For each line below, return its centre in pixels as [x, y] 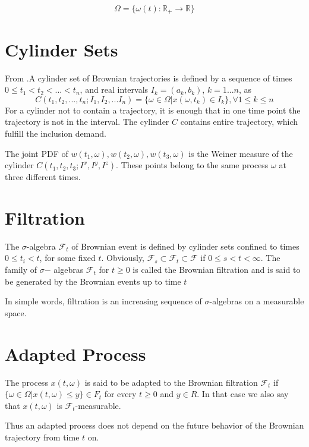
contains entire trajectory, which [239, 122]
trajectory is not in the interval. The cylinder [87, 122]
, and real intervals [114, 89]
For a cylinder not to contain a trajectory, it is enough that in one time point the [153, 110]
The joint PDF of [37, 153]
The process [26, 382]
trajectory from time [42, 437]
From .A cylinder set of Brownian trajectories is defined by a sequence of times [149, 78]
